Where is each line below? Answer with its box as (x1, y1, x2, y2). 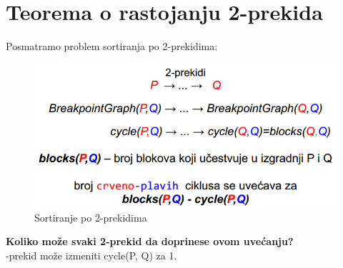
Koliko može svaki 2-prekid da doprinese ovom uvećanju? (6, 234, 294, 249)
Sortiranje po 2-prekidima (34, 209, 147, 224)
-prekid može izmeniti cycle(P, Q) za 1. (6, 247, 177, 262)
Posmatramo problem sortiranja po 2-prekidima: (6, 39, 218, 54)
